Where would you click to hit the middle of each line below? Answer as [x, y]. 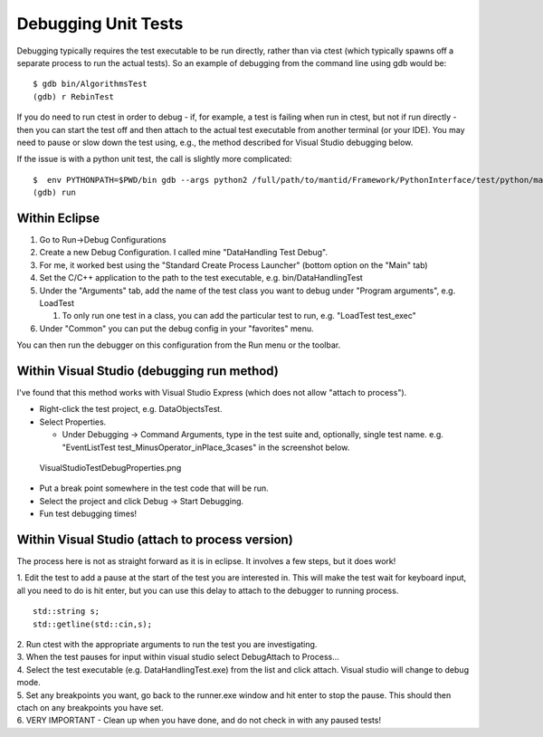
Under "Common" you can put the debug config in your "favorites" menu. [176, 328]
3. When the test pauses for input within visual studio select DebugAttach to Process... [178, 657]
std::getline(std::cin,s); [93, 624]
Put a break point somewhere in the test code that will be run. [154, 488]
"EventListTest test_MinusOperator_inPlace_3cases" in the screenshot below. [206, 447]
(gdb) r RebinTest [74, 96]
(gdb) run [54, 193]
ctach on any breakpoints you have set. [90, 707]
